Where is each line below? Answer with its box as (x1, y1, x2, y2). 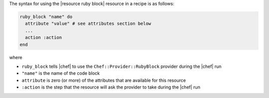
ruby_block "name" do (19, 14, 73, 19)
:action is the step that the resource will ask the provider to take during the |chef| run (21, 84, 200, 90)
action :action (25, 35, 62, 41)
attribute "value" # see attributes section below (25, 21, 151, 27)
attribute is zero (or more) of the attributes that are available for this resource (21, 77, 186, 83)
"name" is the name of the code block (21, 70, 100, 76)
